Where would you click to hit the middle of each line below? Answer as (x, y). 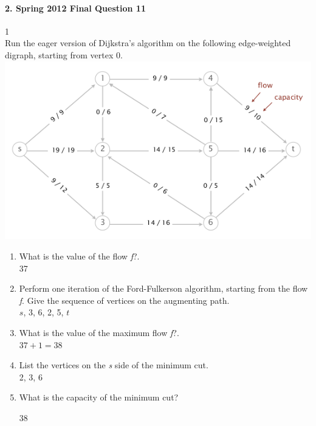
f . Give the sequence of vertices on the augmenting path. (124, 300)
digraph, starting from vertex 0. (64, 54)
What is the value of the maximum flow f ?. (99, 332)
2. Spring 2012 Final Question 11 (75, 8)
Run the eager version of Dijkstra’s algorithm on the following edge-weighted (148, 43)
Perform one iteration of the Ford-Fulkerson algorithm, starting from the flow (163, 288)
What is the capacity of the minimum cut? (99, 397)
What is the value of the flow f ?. (79, 256)
